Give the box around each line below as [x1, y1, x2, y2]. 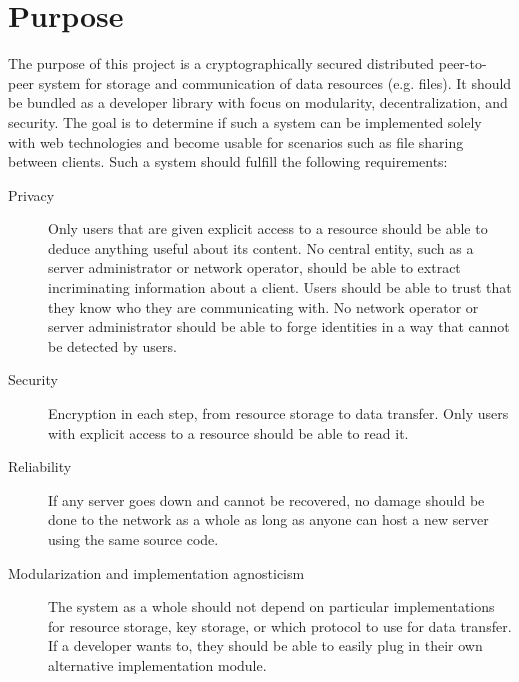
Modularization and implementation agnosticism [8, 562, 305, 583]
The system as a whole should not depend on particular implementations [48, 596, 495, 617]
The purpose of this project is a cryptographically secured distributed [8, 53, 435, 74]
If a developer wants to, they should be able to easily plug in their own [48, 635, 483, 656]
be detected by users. [48, 335, 177, 356]
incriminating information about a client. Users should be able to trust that [48, 277, 512, 298]
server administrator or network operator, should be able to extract [48, 257, 461, 278]
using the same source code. [48, 529, 219, 549]
